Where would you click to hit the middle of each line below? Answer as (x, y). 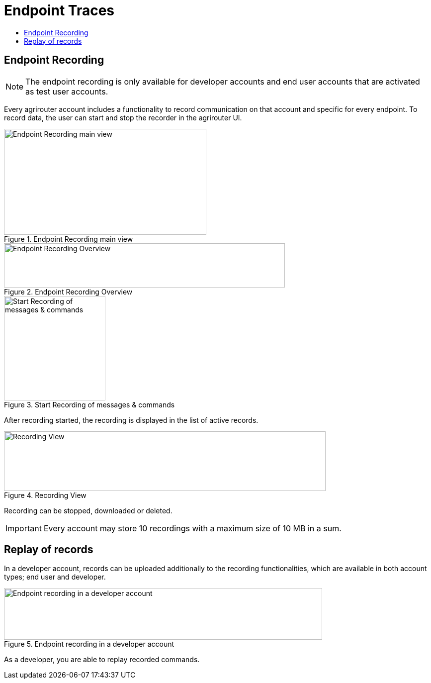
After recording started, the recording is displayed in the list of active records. (131, 420)
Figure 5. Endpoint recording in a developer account (89, 644)
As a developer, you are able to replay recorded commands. (102, 660)
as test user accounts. (67, 91)
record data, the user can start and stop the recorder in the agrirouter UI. (123, 117)
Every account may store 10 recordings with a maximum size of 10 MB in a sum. (192, 528)
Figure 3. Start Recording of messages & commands (89, 404)
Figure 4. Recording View (45, 495)
